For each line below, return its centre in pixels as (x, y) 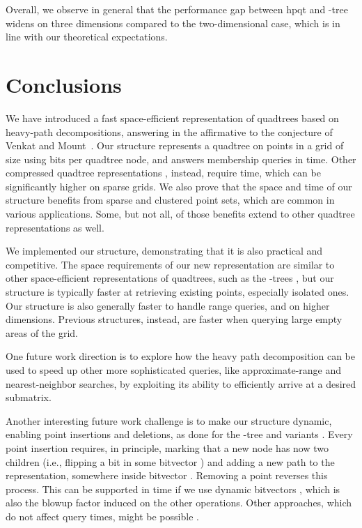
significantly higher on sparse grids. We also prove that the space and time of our (179, 186)
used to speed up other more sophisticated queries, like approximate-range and (174, 370)
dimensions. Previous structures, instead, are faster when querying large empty (174, 319)
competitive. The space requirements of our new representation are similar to (170, 264)
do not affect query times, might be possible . (102, 516)
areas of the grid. (42, 332)
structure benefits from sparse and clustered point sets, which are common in (170, 200)
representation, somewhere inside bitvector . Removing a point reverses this (167, 475)
